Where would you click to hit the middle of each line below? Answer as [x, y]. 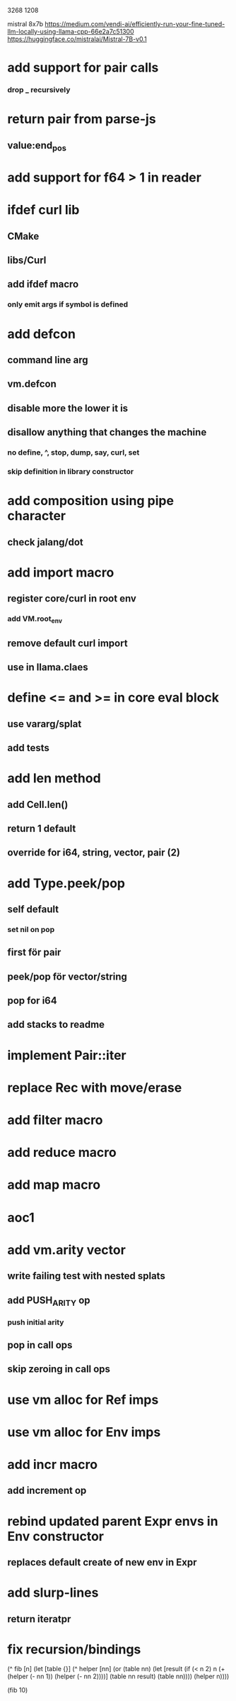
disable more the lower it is [68, 408]
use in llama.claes [48, 667]
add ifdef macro [43, 284]
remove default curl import [68, 643]
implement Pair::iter [67, 1055]
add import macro [61, 572]
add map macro [54, 1185]
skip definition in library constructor [71, 471]
